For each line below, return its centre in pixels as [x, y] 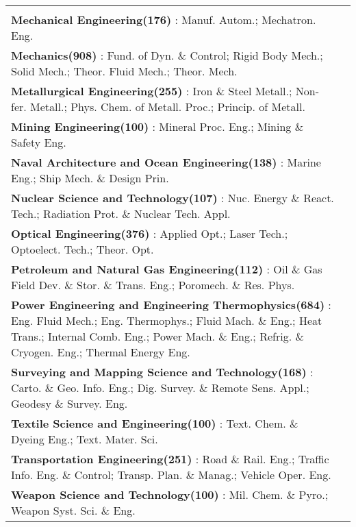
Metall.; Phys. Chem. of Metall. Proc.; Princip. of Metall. [168, 107]
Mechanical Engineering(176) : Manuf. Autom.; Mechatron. [164, 20]
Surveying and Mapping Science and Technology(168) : [162, 372]
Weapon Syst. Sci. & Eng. [73, 510]
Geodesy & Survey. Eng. [69, 403]
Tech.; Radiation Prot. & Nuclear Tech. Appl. [121, 213]
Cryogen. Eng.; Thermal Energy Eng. [101, 352]
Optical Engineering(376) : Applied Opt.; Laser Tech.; [150, 233]
